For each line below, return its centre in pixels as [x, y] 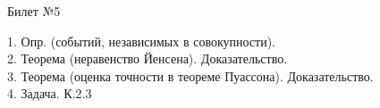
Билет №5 [34, 11]
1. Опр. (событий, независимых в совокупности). [142, 41]
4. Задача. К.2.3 [50, 93]
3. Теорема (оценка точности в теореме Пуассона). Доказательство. [190, 75]
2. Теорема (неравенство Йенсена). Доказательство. [148, 58]
